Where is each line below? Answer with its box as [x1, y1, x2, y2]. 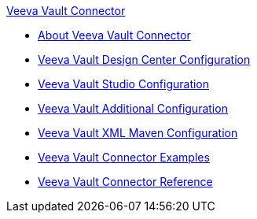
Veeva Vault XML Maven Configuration [38, 126, 238, 139]
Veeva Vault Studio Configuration [38, 77, 210, 91]
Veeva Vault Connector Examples [38, 150, 210, 164]
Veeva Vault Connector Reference [38, 175, 213, 188]
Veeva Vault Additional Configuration [38, 102, 228, 115]
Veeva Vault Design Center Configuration [38, 53, 251, 66]
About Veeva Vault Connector [38, 28, 191, 42]
